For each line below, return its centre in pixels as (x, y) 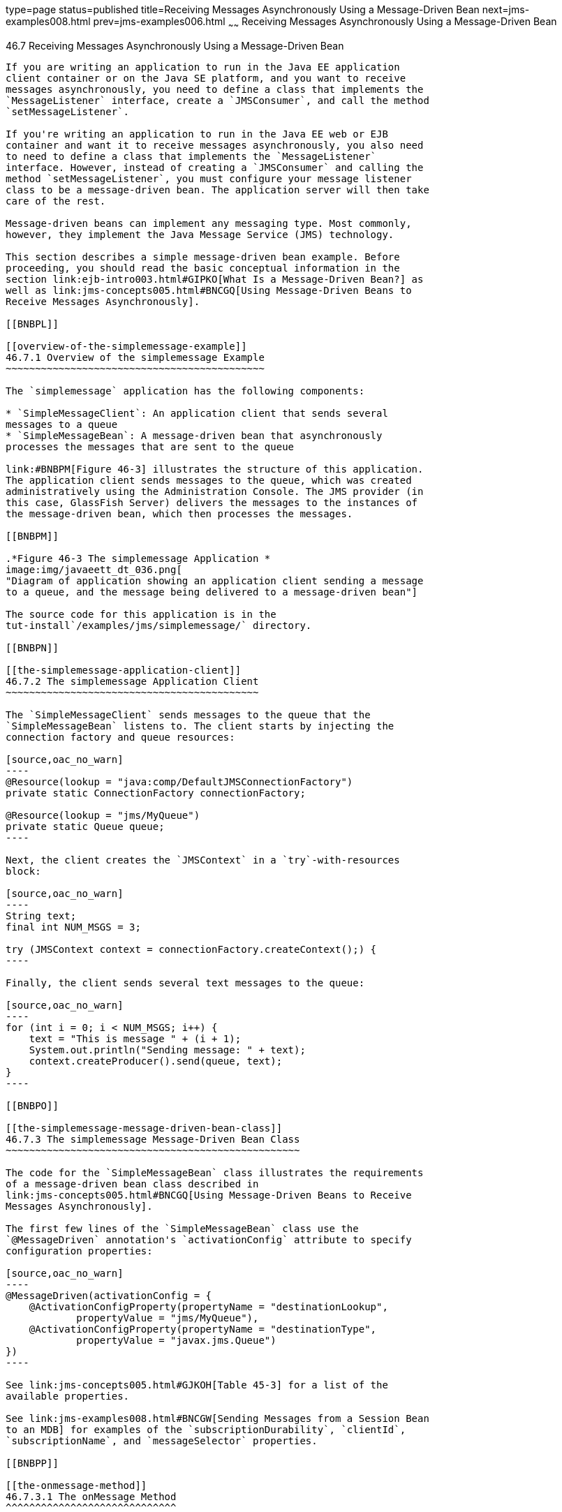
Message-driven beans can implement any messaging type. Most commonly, (209, 223)
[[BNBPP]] (32, 1463)
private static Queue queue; (85, 826)
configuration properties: (79, 1251)
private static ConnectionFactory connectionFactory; (156, 793)
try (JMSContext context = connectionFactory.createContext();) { (191, 949)
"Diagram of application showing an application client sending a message (215, 580)
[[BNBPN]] (32, 647)
